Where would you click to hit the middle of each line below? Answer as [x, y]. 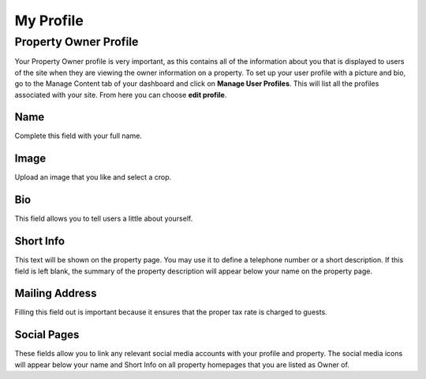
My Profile [49, 20]
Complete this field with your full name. [78, 136]
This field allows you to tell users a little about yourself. [104, 219]
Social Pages [47, 335]
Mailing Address [56, 294]
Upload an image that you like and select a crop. [93, 177]
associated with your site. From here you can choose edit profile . [121, 95]
